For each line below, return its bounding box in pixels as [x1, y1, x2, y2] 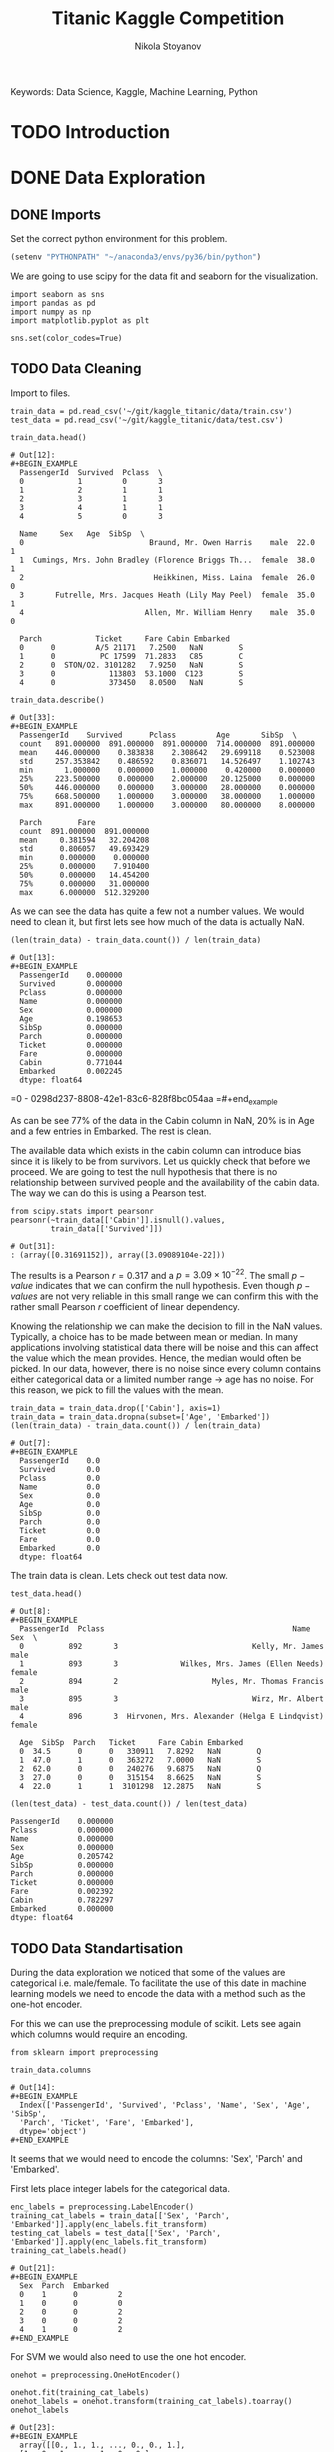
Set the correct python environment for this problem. [10, 233, 228, 245]
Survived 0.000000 [19, 978, 123, 989]
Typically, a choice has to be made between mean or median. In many [10, 1331, 298, 1343]
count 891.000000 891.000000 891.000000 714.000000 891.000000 [19, 738, 315, 749]
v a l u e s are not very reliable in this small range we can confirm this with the [10, 1290, 319, 1302]
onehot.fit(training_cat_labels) [10, 2388, 150, 2398]
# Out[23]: [10, 2423, 56, 2433]
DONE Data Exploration [10, 167, 206, 189]
